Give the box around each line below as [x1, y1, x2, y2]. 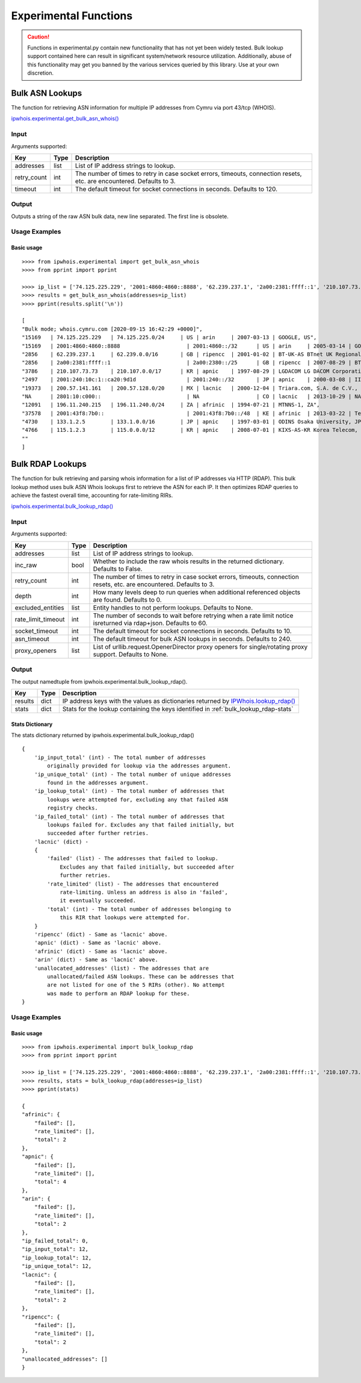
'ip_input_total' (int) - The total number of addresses [34, 754, 206, 761]
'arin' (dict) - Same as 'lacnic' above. [34, 957, 159, 963]
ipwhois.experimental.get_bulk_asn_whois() [11, 115, 119, 122]
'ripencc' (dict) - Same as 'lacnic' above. [34, 931, 168, 938]
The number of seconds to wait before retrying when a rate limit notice [93, 611, 294, 620]
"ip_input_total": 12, [22, 1246, 89, 1253]
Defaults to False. [93, 564, 143, 573]
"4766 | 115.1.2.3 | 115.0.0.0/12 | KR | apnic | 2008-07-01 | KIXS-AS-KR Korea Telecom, [22, 426, 358, 434]
